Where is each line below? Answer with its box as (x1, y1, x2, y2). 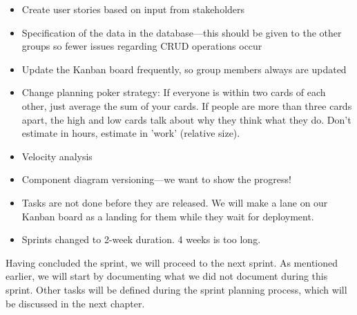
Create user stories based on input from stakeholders (21, 2, 245, 16)
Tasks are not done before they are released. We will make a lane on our (21, 195, 328, 209)
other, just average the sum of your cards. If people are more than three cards (21, 98, 352, 113)
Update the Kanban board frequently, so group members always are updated (21, 61, 347, 76)
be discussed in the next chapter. (6, 296, 145, 310)
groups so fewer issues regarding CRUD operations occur (21, 39, 262, 53)
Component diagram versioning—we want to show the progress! (21, 172, 291, 187)
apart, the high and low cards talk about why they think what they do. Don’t (21, 112, 351, 126)
